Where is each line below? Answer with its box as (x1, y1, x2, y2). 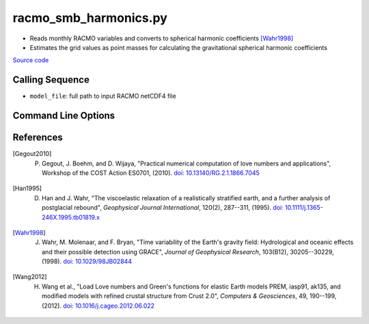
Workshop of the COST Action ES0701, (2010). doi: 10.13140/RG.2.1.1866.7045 (42, 168, 260, 177)
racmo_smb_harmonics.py (12, 10, 167, 25)
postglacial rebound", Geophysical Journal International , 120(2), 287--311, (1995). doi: (42, 204, 284, 212)
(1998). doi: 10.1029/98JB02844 (42, 257, 133, 266)
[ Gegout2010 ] (12, 150, 52, 158)
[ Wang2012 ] (12, 273, 47, 281)
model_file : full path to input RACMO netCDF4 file (29, 92, 177, 100)
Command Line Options (12, 110, 115, 122)
